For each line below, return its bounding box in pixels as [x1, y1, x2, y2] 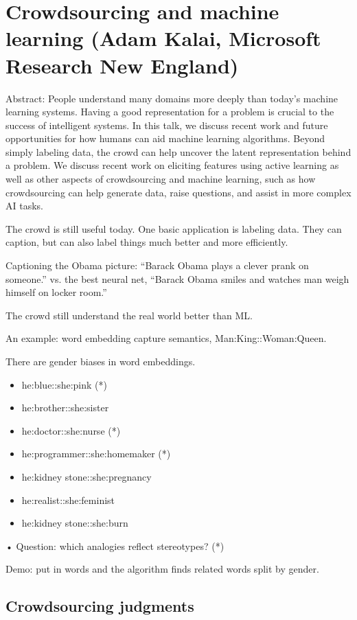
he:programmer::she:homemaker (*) [21, 446, 171, 461]
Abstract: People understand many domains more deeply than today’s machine [5, 91, 338, 105]
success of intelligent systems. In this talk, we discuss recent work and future [5, 117, 328, 132]
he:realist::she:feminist [21, 492, 115, 507]
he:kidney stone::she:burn [21, 516, 128, 530]
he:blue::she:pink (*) [21, 377, 107, 391]
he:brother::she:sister [21, 400, 109, 415]
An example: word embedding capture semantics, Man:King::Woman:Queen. [5, 331, 327, 345]
